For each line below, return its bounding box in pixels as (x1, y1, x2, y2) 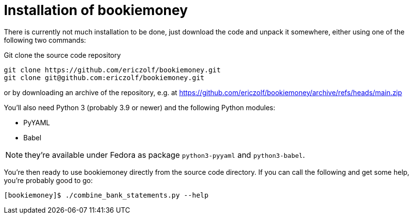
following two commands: (4, 35, 86, 44)
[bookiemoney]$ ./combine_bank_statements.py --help (4, 191, 209, 199)
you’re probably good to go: (4, 176, 93, 184)
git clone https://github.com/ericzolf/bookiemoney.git (4, 66, 221, 74)
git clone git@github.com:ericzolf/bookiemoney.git (4, 73, 205, 82)
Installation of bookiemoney (4, 2, 188, 18)
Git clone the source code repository (4, 50, 121, 59)
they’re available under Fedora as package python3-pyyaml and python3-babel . (25, 150, 305, 160)
